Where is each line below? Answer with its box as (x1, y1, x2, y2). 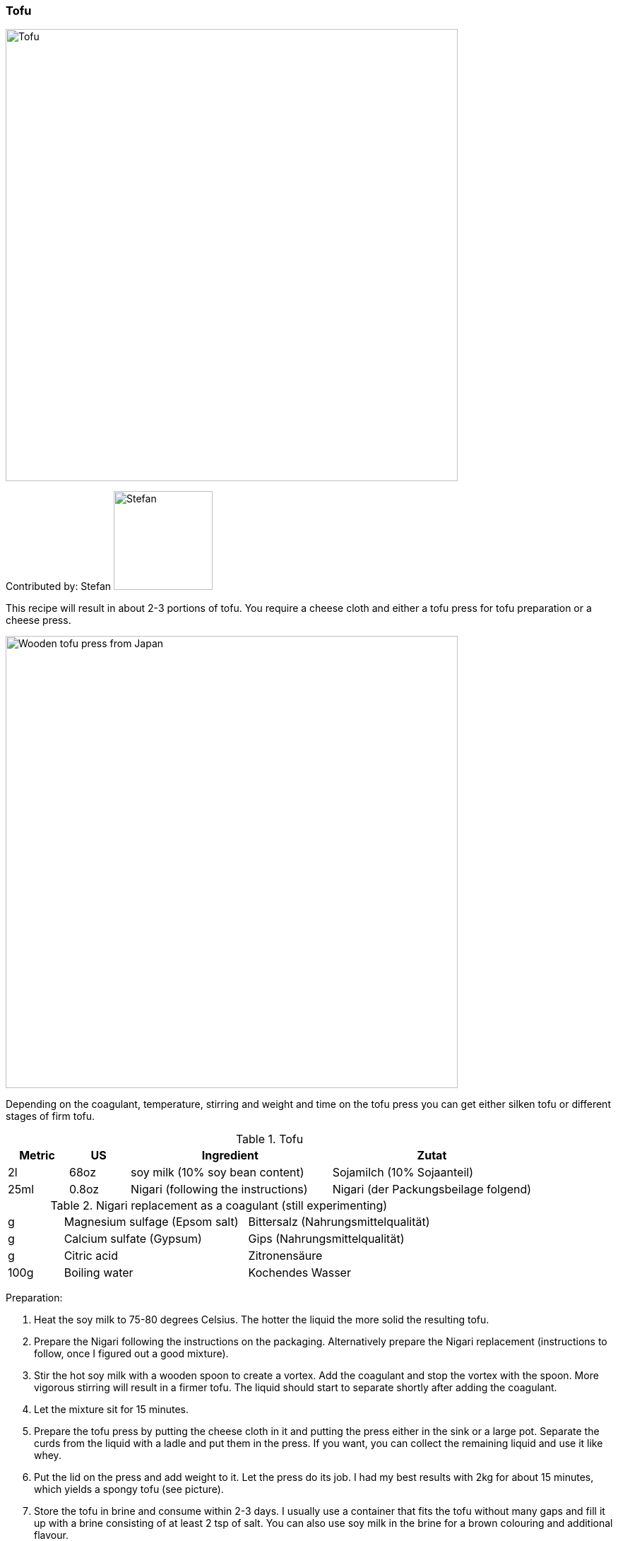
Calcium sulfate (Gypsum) (64, 1232, 202, 1246)
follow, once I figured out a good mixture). (34, 1347, 229, 1360)
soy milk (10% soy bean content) (131, 1165, 304, 1180)
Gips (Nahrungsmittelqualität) (248, 1232, 405, 1246)
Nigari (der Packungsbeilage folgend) (332, 1182, 532, 1197)
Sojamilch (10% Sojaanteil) (332, 1165, 474, 1180)
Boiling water (64, 1265, 133, 1280)
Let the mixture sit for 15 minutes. (34, 1403, 189, 1416)
